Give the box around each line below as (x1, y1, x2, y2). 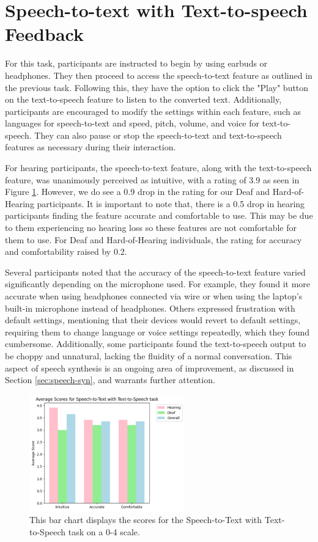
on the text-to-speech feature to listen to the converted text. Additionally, (5, 93, 282, 106)
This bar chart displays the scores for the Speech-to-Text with (29, 513, 262, 526)
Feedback (5, 21, 84, 46)
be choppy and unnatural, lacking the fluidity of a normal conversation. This (5, 349, 292, 362)
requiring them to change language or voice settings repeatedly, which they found (5, 325, 310, 338)
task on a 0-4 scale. (68, 525, 140, 538)
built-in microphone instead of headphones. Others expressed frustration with (5, 301, 295, 314)
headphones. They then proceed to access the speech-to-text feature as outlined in (5, 68, 312, 81)
